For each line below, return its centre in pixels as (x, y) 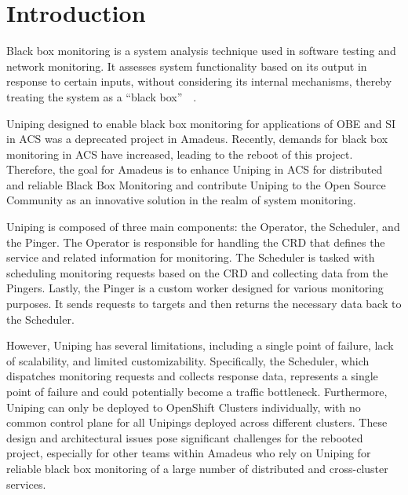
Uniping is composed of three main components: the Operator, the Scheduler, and (203, 227)
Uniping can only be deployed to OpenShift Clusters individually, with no (184, 407)
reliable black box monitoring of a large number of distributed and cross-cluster (197, 468)
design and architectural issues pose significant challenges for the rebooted (185, 437)
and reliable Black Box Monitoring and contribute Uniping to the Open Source (196, 184)
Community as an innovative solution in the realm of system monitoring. (181, 200)
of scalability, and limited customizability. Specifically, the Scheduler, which (188, 360)
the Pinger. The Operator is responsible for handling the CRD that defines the (196, 242)
